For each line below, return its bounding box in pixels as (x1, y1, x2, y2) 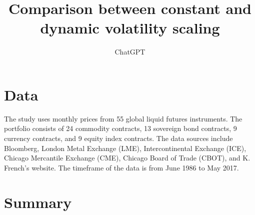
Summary (4, 191, 72, 212)
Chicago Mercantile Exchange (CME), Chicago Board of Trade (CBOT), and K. (4, 152, 250, 163)
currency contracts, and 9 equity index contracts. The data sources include (4, 133, 233, 143)
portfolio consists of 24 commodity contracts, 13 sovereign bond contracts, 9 (4, 123, 237, 133)
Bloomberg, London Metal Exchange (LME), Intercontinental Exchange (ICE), (4, 142, 246, 153)
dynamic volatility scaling (40, 17, 220, 38)
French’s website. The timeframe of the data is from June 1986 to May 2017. (4, 162, 239, 172)
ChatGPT (114, 46, 145, 57)
